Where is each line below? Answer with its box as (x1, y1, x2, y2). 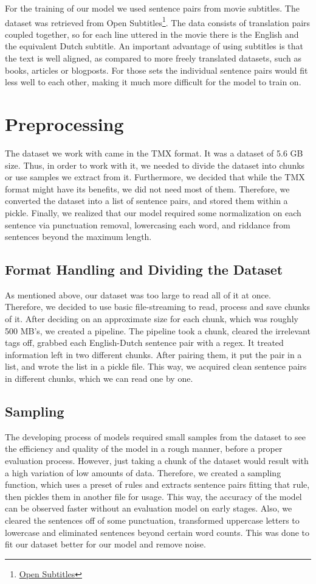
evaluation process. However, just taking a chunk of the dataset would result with (5, 454, 309, 467)
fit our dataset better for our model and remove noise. (5, 538, 206, 551)
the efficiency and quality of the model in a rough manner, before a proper (5, 442, 283, 455)
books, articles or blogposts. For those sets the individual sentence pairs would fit (5, 63, 308, 76)
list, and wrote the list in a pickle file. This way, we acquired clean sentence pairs (5, 360, 307, 373)
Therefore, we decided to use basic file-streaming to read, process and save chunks (5, 300, 310, 313)
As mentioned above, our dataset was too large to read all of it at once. (5, 288, 271, 301)
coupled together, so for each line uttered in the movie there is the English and (5, 27, 299, 40)
